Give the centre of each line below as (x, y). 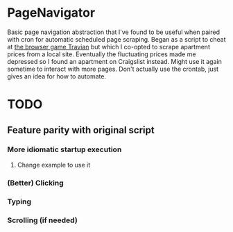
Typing (19, 201)
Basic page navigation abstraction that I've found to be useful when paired (114, 32)
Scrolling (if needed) (42, 220)
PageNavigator (51, 13)
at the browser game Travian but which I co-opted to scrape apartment (109, 47)
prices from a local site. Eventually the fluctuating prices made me (102, 54)
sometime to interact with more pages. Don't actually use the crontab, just (113, 69)
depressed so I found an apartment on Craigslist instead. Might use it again (114, 61)
